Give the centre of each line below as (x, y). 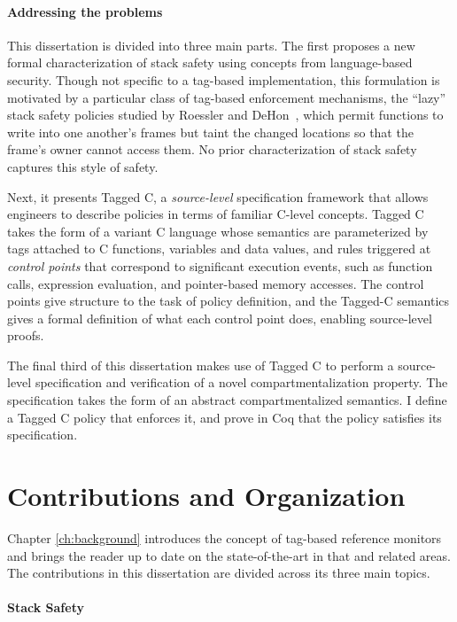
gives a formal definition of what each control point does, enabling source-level (220, 318)
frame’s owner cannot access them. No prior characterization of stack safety (212, 149)
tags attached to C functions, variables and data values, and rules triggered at (219, 249)
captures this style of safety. (83, 166)
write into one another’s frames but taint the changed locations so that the (210, 132)
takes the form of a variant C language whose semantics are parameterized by (218, 231)
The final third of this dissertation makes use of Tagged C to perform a (201, 365)
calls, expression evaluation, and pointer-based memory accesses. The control (216, 283)
